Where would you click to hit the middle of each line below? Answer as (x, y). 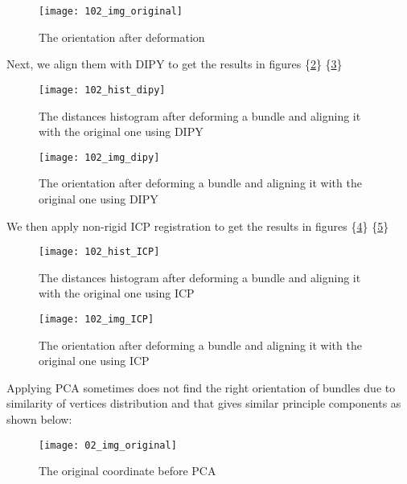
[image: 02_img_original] (108, 445)
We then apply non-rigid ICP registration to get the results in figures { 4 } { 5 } (198, 226)
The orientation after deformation (122, 37)
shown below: (39, 419)
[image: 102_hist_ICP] (99, 252)
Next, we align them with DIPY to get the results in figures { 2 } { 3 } (175, 64)
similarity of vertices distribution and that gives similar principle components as (204, 403)
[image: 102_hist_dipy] (102, 90)
